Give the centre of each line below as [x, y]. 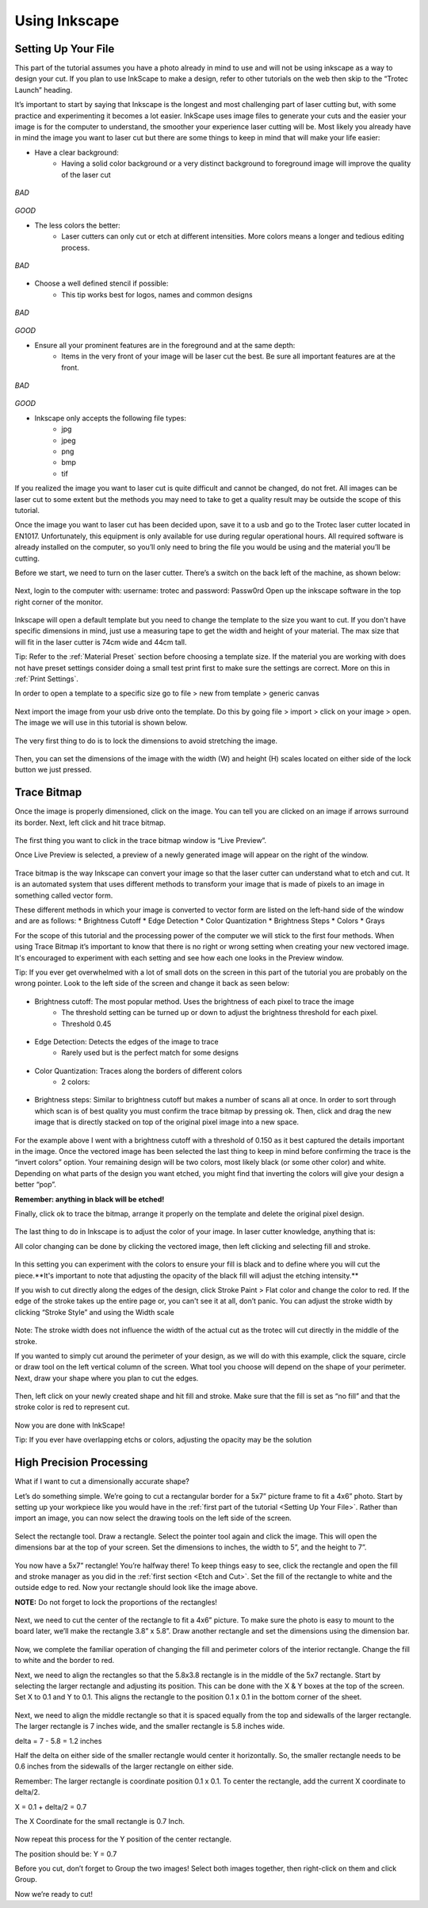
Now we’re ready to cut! [53, 1894]
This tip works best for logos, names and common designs [157, 294]
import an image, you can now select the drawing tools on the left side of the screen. [153, 1518]
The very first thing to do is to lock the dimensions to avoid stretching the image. [146, 741]
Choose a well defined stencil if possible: [101, 284]
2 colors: [76, 1082]
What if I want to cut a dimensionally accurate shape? [102, 1481]
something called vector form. [64, 895]
